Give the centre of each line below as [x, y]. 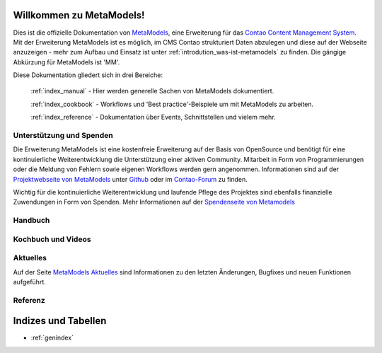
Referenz [29, 300]
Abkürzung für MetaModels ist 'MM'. [66, 62]
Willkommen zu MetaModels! [79, 15]
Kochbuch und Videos [52, 239]
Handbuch [31, 221]
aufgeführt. [29, 282]
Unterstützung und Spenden [63, 136]
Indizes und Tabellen [60, 321]
